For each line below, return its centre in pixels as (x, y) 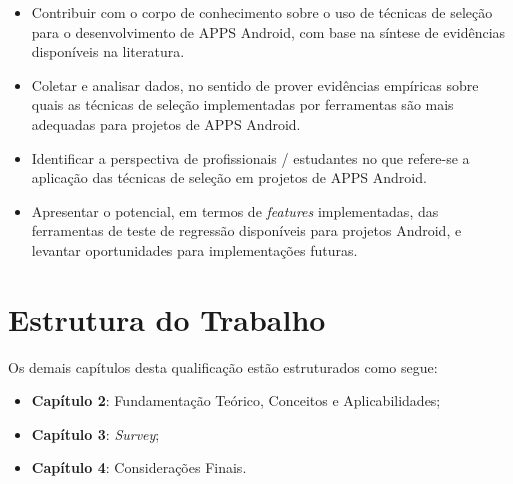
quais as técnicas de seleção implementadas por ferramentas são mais (242, 104)
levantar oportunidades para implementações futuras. (194, 249)
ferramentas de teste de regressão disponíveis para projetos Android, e (246, 230)
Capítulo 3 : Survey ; (95, 433)
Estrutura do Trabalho (167, 318)
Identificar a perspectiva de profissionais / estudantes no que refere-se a (250, 157)
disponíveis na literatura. (108, 51)
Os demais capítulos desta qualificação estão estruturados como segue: (223, 366)
